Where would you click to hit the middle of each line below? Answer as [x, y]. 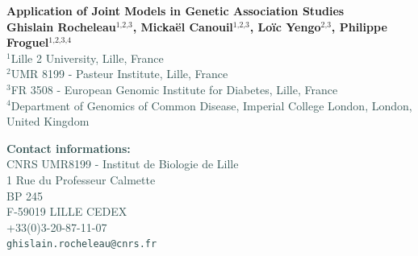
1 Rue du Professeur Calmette [81, 179]
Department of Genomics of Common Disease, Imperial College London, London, [211, 105]
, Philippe [359, 26]
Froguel [28, 42]
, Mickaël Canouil [183, 26]
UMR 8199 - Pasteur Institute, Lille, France [119, 74]
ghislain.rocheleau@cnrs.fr [82, 244]
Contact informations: [69, 148]
